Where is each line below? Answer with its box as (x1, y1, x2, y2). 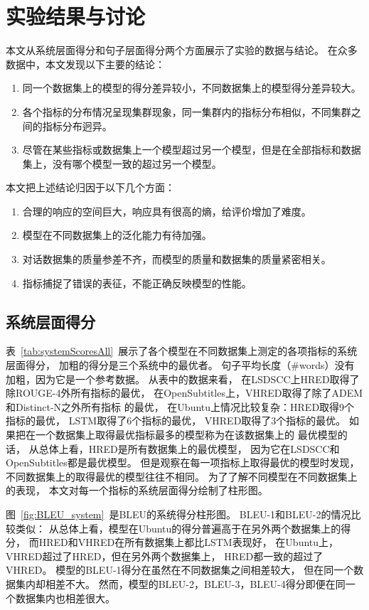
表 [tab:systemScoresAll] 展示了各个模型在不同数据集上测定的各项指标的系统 (6, 343, 358, 358)
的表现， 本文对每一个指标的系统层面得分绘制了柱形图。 (6, 483, 268, 498)
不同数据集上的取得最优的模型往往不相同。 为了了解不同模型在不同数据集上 (6, 469, 358, 483)
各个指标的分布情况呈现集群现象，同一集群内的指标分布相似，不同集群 (22, 104, 351, 119)
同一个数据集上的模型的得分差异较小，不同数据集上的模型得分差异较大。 (22, 80, 361, 95)
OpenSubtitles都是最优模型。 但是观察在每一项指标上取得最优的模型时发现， (6, 455, 360, 470)
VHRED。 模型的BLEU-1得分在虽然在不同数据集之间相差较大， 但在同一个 (6, 562, 354, 577)
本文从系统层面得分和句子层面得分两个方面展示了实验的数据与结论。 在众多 (6, 43, 358, 58)
